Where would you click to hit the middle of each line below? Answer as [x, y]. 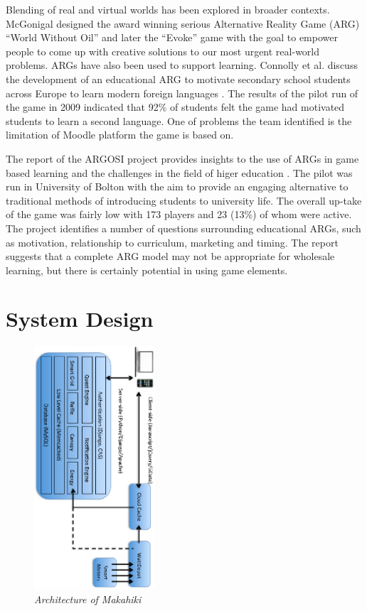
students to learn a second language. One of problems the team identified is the [179, 120]
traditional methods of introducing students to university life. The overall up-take [184, 200]
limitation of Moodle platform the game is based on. [120, 135]
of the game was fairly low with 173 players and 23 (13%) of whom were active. [179, 214]
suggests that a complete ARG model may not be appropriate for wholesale [170, 256]
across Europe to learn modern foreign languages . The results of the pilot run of [182, 93]
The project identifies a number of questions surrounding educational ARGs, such [183, 228]
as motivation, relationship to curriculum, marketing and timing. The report [172, 242]
